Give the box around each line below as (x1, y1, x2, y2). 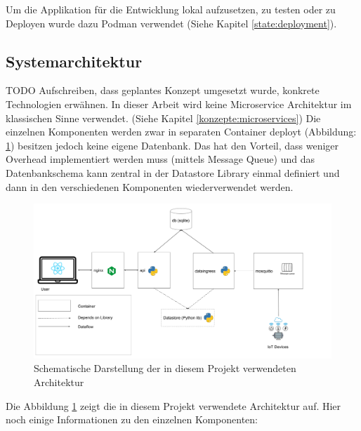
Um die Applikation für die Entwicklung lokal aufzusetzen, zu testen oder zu (6, 2, 336, 16)
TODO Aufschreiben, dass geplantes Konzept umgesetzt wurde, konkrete (6, 83, 320, 98)
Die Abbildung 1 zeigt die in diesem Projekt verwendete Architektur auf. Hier (6, 398, 341, 413)
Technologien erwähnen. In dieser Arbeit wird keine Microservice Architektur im (6, 96, 352, 111)
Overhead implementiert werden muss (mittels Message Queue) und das (6, 152, 315, 166)
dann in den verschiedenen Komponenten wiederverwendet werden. (6, 179, 294, 194)
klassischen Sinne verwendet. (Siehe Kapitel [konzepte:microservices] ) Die (6, 110, 321, 125)
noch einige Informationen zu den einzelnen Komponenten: (6, 412, 258, 427)
